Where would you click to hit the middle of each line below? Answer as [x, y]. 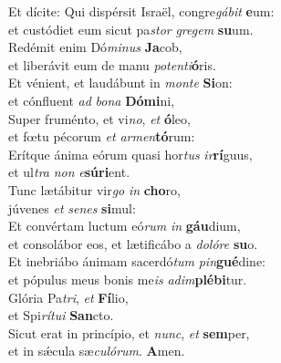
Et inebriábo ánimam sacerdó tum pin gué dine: [137, 261]
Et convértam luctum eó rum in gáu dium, [125, 226]
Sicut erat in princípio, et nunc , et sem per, [129, 332]
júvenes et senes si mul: [72, 207]
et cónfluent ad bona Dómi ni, [92, 100]
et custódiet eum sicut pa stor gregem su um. [131, 29]
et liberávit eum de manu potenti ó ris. [112, 64]
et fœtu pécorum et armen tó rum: [102, 136]
